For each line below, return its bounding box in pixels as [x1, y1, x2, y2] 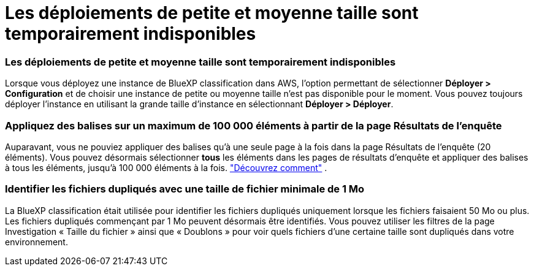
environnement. [5, 236, 68, 247]
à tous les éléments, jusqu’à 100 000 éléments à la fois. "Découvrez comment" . [5, 162, 327, 173]
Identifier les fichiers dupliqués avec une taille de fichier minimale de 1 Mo [5, 183, 365, 196]
